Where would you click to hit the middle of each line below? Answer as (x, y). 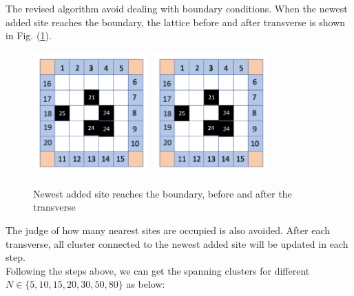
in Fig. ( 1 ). (29, 35)
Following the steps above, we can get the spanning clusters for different (158, 270)
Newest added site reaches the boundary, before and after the (163, 193)
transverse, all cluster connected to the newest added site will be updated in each (177, 243)
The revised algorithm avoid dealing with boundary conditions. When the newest (177, 8)
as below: (146, 284)
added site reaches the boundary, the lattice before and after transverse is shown (176, 22)
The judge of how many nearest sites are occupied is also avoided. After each (168, 230)
